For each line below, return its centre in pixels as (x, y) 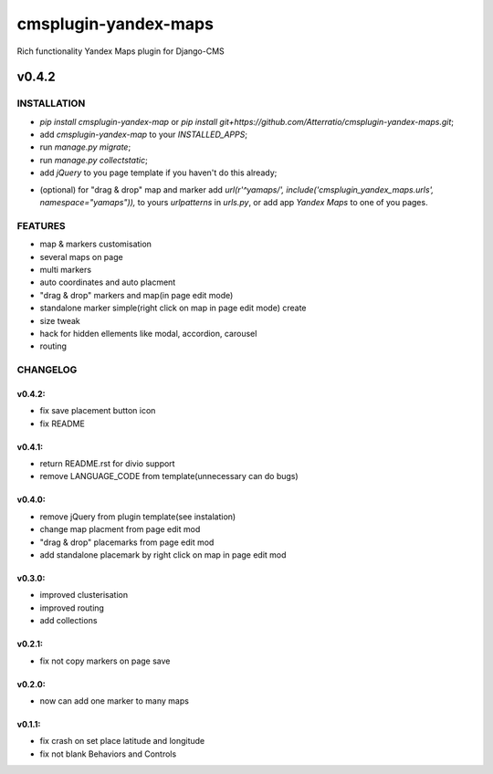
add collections (68, 621)
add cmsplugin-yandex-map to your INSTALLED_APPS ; (144, 135)
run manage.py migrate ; (85, 147)
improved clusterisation (84, 595)
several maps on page (81, 256)
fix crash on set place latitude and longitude (122, 741)
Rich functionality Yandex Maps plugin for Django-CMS (121, 51)
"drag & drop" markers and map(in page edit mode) (136, 295)
